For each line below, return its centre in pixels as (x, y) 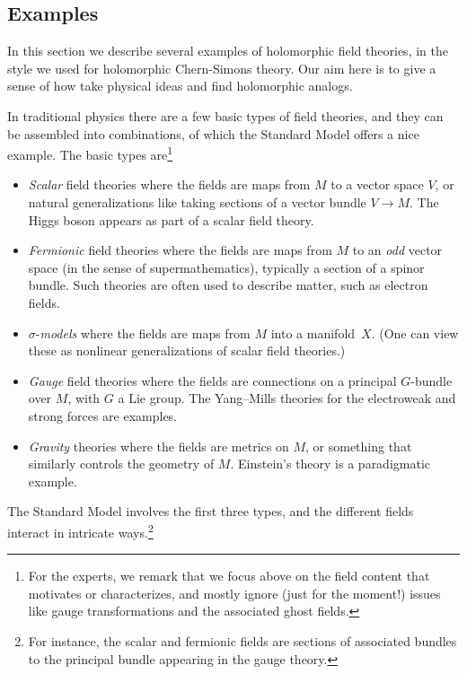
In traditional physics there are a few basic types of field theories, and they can (225, 115)
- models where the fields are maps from (143, 333)
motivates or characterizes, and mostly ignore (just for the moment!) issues (234, 593)
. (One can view (415, 333)
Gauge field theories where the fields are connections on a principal (212, 380)
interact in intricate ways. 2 (80, 530)
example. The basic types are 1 (90, 153)
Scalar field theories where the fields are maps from (169, 184)
